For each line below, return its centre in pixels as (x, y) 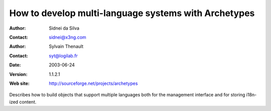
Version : (18, 74)
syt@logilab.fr (63, 56)
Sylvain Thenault (66, 46)
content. (28, 102)
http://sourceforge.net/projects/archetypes (93, 83)
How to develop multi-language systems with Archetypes (132, 13)
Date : (15, 65)
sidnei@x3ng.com (67, 37)
